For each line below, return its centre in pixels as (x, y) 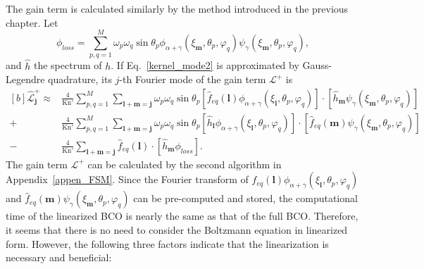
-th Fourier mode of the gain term (193, 79)
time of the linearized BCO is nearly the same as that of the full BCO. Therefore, (182, 216)
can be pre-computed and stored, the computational (245, 198)
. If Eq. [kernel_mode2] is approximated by (205, 65)
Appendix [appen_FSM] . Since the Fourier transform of (127, 179)
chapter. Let (32, 22)
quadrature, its (80, 79)
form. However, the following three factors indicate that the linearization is (167, 243)
